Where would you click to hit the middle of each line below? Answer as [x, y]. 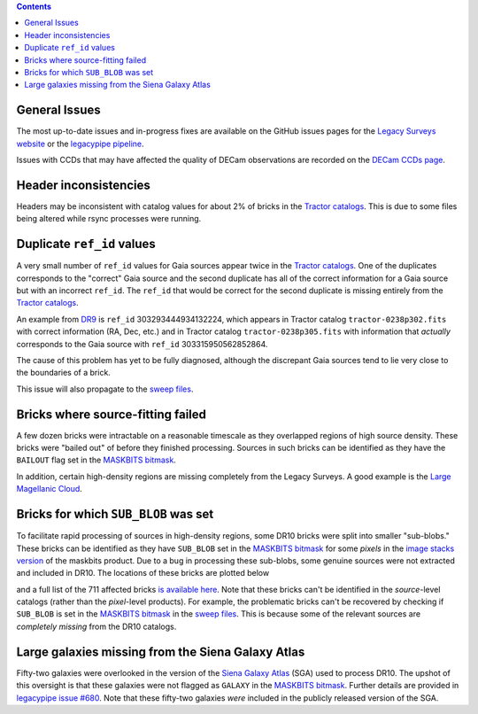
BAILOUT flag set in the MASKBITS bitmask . [96, 460]
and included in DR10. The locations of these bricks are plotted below [143, 573]
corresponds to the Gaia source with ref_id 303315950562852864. [142, 344]
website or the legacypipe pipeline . [81, 144]
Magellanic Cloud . [50, 489]
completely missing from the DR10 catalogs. [96, 626]
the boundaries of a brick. [63, 373]
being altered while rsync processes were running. [109, 219]
